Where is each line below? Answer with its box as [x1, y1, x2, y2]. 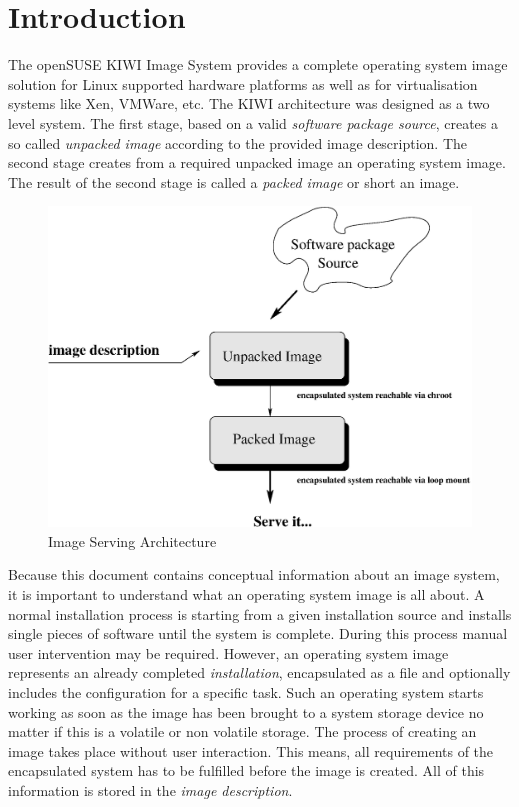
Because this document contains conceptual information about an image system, [8, 564, 500, 585]
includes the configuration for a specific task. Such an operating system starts [8, 681, 484, 702]
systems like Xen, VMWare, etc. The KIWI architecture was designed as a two [8, 93, 490, 114]
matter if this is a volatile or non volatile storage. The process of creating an [8, 721, 477, 742]
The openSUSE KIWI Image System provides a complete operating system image [8, 54, 508, 75]
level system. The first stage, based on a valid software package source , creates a [8, 112, 499, 133]
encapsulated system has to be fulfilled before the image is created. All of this [8, 760, 485, 781]
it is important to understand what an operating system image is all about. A [8, 583, 485, 604]
